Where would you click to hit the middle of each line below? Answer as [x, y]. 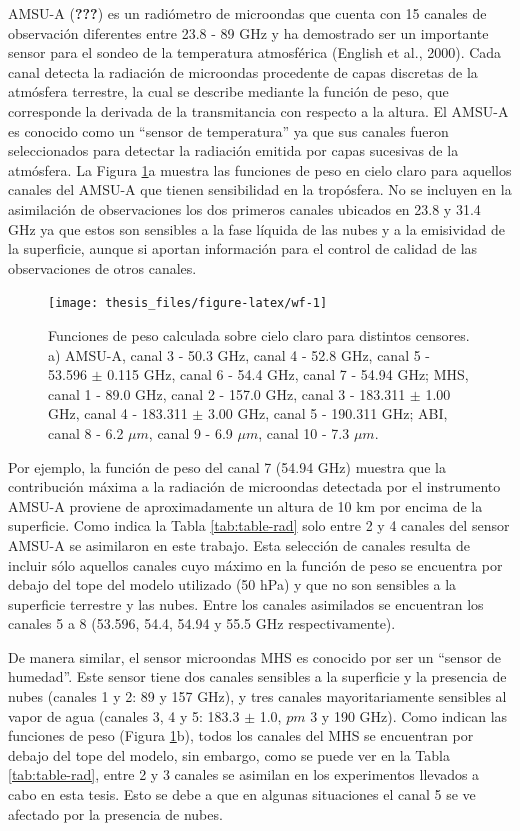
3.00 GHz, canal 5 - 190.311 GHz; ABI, [327, 413]
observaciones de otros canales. [102, 267]
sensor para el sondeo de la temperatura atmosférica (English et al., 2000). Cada [255, 52]
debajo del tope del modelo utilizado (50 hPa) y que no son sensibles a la [232, 584]
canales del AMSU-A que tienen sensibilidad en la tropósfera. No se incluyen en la [260, 189]
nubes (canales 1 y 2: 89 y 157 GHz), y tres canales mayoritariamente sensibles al [257, 696]
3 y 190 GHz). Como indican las [409, 715]
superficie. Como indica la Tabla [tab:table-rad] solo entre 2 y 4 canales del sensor [259, 525]
